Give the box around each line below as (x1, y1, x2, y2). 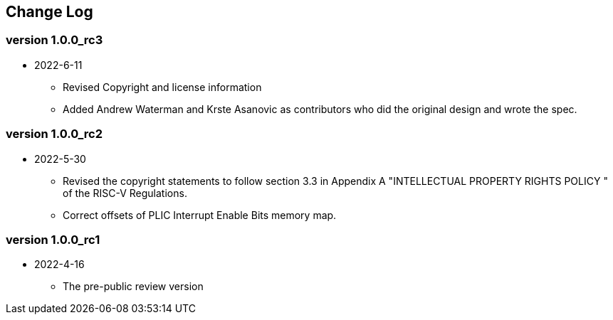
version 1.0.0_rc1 (6, 232, 100, 247)
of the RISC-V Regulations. (63, 186, 187, 199)
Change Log (6, 3, 93, 21)
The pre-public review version (63, 280, 204, 293)
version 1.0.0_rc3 (6, 33, 103, 48)
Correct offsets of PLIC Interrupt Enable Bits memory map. (63, 208, 337, 221)
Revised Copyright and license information (63, 80, 262, 93)
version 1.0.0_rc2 (6, 127, 103, 142)
